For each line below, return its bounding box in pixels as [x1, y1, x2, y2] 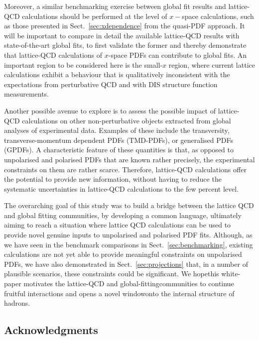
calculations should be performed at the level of [22, 10, 167, 21]
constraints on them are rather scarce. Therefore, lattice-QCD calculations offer [4, 164, 247, 174]
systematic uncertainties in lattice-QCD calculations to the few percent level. [4, 183, 239, 194]
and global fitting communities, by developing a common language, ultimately [4, 210, 242, 220]
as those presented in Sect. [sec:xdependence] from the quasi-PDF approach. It [4, 20, 245, 31]
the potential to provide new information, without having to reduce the [4, 174, 222, 184]
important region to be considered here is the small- [4, 59, 163, 70]
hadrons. [4, 298, 30, 308]
